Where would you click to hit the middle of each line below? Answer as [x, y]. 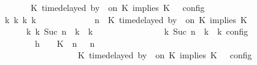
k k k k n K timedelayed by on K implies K [126, 19]
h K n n [65, 43]
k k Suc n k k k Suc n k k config [137, 31]
